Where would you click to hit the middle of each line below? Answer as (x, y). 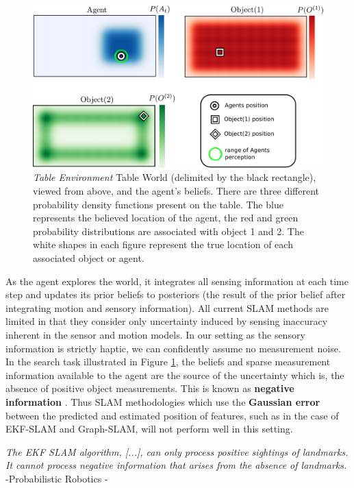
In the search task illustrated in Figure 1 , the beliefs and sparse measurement (168, 362)
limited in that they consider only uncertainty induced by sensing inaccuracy (167, 321)
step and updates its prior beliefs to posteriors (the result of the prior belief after (176, 294)
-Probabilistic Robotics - (57, 478)
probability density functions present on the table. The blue (158, 204)
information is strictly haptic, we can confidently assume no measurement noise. (173, 348)
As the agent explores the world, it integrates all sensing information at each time (177, 281)
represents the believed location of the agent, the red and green (166, 218)
